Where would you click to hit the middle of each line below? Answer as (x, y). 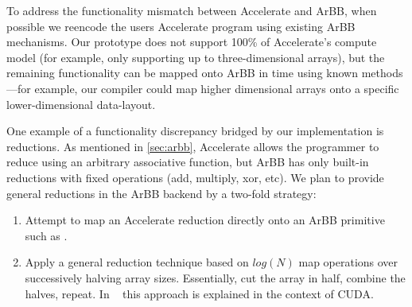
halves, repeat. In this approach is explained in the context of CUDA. (199, 293)
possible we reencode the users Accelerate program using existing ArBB (181, 26)
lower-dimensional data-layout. (81, 104)
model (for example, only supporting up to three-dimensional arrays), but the (196, 57)
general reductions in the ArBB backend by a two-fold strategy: (161, 193)
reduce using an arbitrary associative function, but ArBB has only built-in (188, 162)
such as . (46, 235)
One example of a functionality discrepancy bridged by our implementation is (195, 131)
